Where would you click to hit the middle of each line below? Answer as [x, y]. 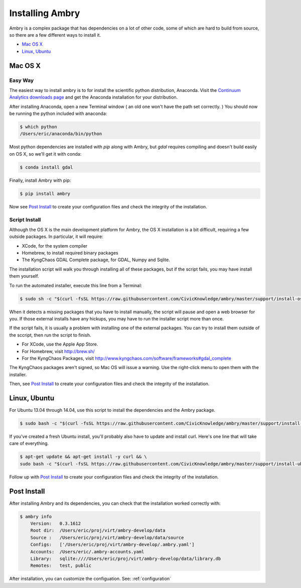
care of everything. [29, 443]
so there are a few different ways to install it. [55, 35]
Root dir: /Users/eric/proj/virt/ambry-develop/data [98, 531]
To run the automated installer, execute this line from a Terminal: [76, 285]
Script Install [25, 219]
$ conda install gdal [46, 167]
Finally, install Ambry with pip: [40, 180]
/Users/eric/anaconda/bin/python [61, 134]
